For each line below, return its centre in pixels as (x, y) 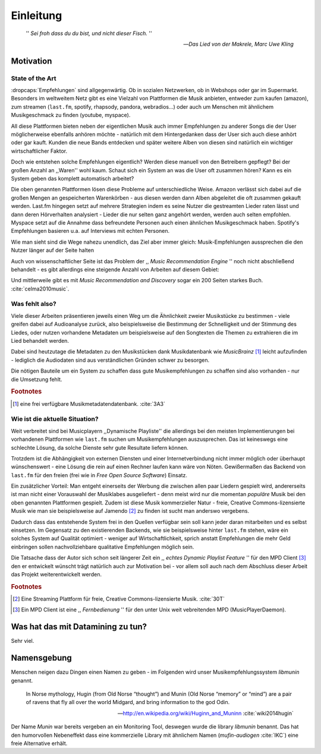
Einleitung (37, 15)
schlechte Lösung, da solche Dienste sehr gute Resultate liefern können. (100, 447)
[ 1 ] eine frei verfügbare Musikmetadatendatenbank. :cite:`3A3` (89, 403)
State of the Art (34, 78)
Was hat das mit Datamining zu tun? (79, 627)
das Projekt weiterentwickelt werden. (56, 574)
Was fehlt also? (34, 304)
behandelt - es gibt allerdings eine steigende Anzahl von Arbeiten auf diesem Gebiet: (115, 269)
